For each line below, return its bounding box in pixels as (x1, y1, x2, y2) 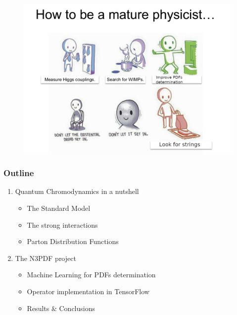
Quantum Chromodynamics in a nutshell (15, 186, 139, 196)
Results (27, 303, 49, 313)
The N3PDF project (15, 252, 76, 263)
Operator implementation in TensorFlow (27, 286, 149, 296)
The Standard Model (27, 203, 91, 213)
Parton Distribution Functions (27, 236, 119, 247)
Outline (3, 167, 34, 179)
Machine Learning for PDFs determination (27, 269, 156, 280)
